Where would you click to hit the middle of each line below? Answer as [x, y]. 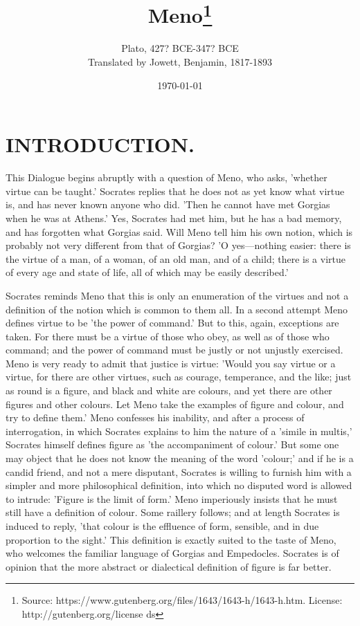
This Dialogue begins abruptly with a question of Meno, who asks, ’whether [166, 177]
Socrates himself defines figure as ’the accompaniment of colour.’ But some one [172, 444]
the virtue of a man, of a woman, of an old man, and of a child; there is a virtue [175, 258]
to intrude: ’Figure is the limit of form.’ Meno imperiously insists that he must [172, 498]
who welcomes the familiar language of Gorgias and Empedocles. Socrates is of [172, 553]
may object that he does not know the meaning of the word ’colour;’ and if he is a [180, 458]
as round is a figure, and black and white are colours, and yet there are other [169, 390]
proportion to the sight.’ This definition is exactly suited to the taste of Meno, [171, 539]
